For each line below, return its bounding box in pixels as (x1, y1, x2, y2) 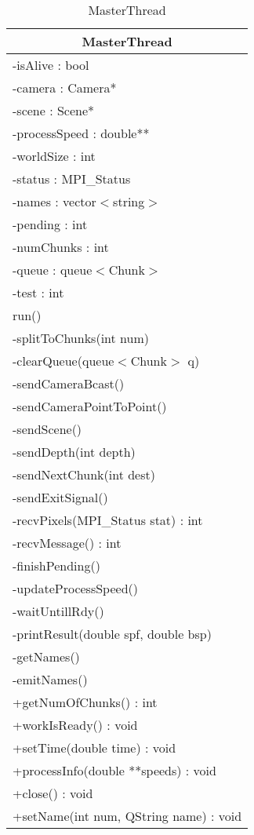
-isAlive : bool (13, 56, 89, 74)
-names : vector (13, 192, 96, 210)
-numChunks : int (13, 238, 109, 256)
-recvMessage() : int (13, 534, 122, 552)
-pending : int (13, 215, 88, 233)
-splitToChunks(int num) (13, 329, 149, 347)
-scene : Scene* (13, 101, 95, 119)
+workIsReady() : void (13, 716, 138, 734)
